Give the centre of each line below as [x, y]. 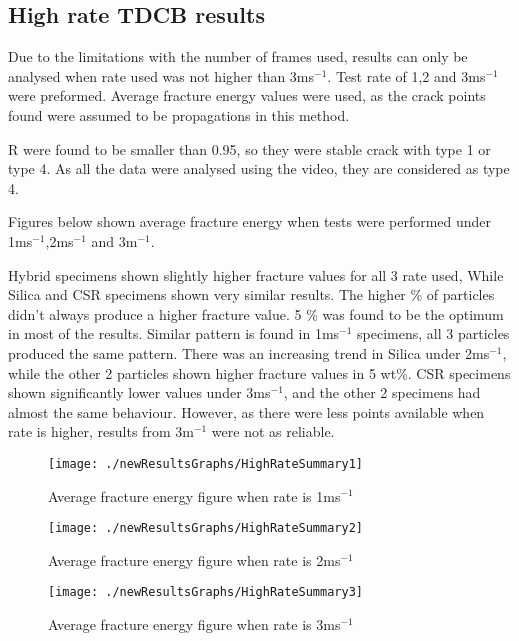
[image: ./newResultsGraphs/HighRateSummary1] [205, 463]
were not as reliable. [273, 431]
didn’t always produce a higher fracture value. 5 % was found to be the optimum [256, 313]
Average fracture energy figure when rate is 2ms [194, 559]
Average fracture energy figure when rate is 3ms [194, 624]
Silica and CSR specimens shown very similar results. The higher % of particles [251, 294]
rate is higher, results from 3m [101, 431]
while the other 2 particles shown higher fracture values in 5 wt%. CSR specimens [259, 372]
